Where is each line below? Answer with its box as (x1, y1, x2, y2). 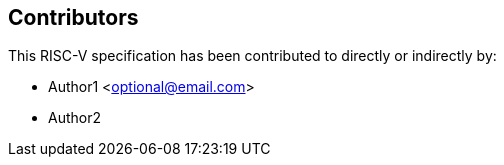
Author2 (48, 109, 101, 127)
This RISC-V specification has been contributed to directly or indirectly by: (8, 47, 497, 65)
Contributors (8, 5, 139, 30)
